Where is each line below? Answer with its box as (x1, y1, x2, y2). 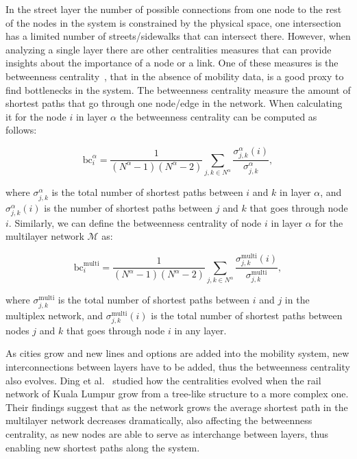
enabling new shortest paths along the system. (5, 440, 200, 454)
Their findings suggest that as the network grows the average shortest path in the (5, 399, 348, 414)
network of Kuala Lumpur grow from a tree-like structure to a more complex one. (5, 386, 349, 401)
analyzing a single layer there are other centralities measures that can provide (5, 42, 332, 56)
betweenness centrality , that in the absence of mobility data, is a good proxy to (5, 69, 344, 83)
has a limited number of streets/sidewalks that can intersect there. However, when (5, 29, 351, 43)
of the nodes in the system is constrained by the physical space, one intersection (5, 15, 341, 29)
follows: (5, 123, 37, 137)
